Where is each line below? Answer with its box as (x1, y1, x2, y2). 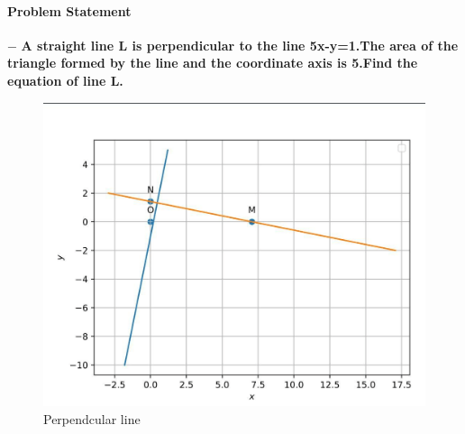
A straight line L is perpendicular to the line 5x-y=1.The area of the (21, 35, 459, 54)
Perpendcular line (43, 409, 141, 428)
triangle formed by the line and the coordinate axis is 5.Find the (7, 53, 418, 72)
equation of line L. (7, 70, 123, 89)
